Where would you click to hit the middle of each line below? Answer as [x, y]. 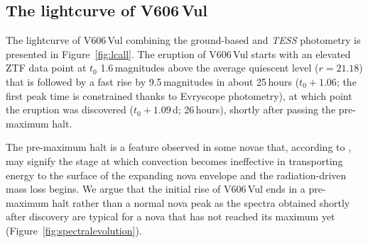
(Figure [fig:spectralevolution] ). [74, 230]
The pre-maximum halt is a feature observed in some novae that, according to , [179, 147]
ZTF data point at [46, 68]
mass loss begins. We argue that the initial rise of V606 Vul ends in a [156, 189]
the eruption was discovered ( [70, 109]
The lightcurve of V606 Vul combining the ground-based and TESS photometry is [183, 40]
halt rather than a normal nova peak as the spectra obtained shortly [201, 202]
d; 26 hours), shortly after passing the [254, 109]
